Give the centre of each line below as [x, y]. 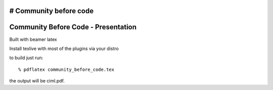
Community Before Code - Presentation [73, 27]
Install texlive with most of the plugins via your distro [64, 49]
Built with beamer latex [33, 39]
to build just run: [26, 58]
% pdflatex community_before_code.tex [66, 69]
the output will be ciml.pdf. [37, 81]
